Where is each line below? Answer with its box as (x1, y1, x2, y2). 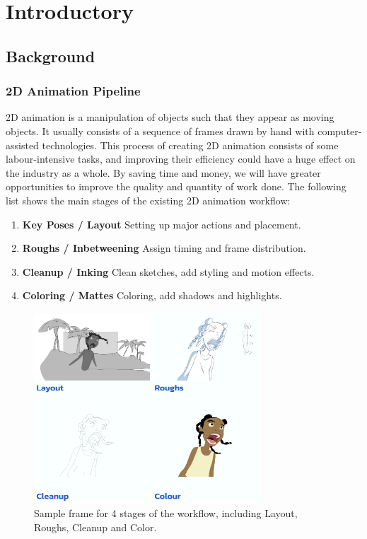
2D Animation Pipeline (6, 82, 141, 100)
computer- (318, 123, 362, 138)
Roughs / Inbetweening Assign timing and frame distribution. (22, 240, 306, 255)
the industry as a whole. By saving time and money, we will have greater (6, 165, 321, 180)
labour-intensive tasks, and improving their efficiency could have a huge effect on (6, 151, 356, 166)
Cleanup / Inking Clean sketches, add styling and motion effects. (22, 264, 315, 279)
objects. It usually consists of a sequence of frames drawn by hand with (6, 123, 315, 138)
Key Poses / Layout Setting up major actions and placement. (22, 216, 301, 231)
